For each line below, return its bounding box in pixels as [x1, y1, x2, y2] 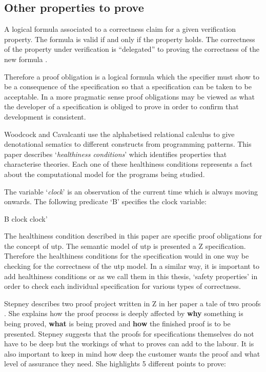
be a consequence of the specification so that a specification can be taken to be [4, 81, 252, 92]
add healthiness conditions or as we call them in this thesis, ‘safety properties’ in [4, 270, 258, 281]
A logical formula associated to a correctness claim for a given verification [4, 24, 236, 34]
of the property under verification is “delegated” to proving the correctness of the [4, 44, 259, 54]
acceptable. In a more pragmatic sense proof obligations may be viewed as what [4, 91, 255, 102]
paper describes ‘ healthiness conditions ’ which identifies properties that [4, 148, 227, 159]
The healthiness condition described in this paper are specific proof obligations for [4, 230, 262, 241]
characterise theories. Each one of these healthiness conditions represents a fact [4, 159, 253, 169]
